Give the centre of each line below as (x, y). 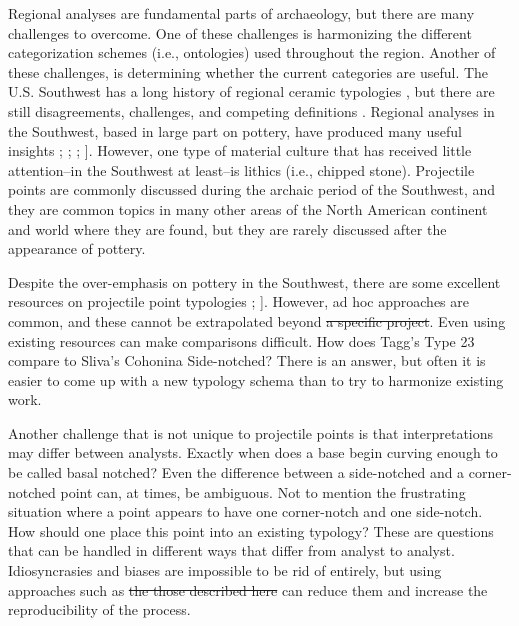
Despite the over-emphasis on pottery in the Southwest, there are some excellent (254, 281)
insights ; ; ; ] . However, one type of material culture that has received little (240, 150)
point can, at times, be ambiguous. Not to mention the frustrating (263, 491)
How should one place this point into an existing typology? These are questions (251, 530)
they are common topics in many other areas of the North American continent (248, 208)
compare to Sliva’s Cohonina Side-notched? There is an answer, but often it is (247, 360)
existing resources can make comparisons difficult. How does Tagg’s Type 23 (241, 340)
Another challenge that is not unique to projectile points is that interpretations (251, 432)
